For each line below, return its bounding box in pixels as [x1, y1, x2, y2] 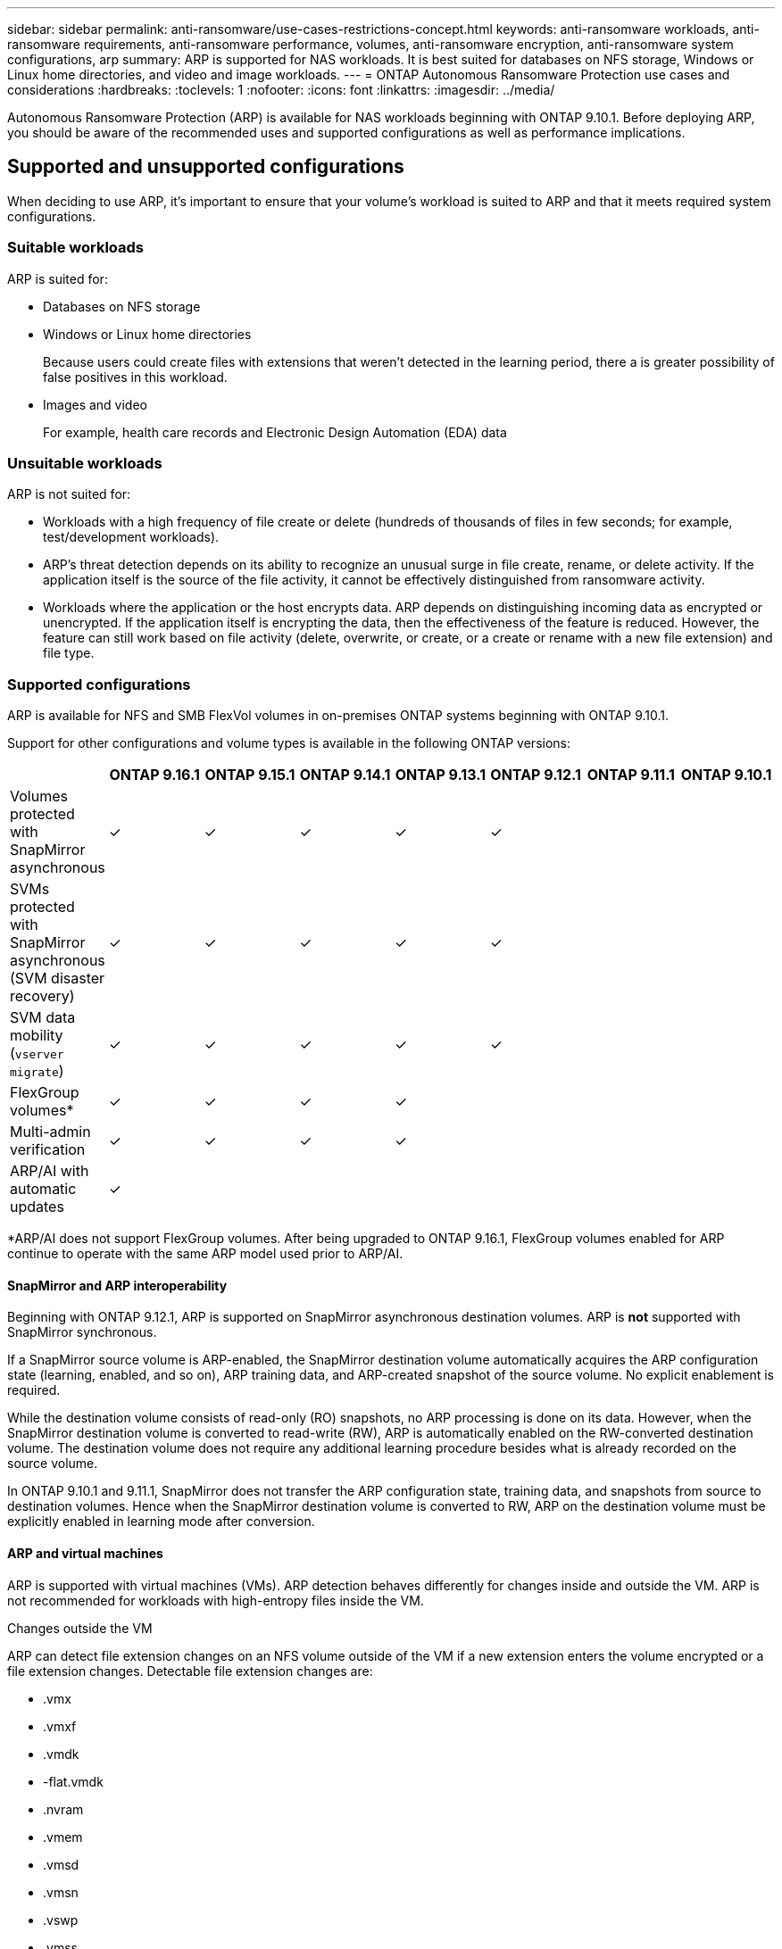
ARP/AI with [10, 1162, 89, 1181]
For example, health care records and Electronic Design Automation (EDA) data [43, 424, 507, 440]
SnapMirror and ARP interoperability [7, 1277, 228, 1293]
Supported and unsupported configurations [7, 155, 404, 178]
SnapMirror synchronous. [7, 1324, 157, 1340]
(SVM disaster [10, 969, 105, 988]
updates [10, 1198, 64, 1216]
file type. [43, 645, 95, 661]
